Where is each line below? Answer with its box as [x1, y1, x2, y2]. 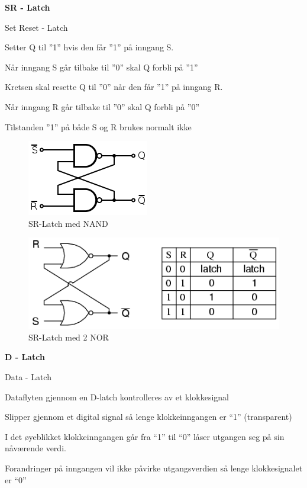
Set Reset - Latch [5, 21, 68, 33]
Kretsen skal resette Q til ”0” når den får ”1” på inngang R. [5, 81, 223, 93]
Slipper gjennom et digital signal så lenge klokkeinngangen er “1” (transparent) [5, 410, 292, 423]
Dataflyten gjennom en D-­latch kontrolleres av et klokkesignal [5, 390, 230, 403]
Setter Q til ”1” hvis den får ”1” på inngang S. [5, 41, 174, 53]
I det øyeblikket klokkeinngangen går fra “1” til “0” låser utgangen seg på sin [5, 430, 285, 442]
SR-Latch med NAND [28, 217, 108, 229]
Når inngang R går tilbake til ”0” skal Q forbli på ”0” [5, 100, 200, 113]
